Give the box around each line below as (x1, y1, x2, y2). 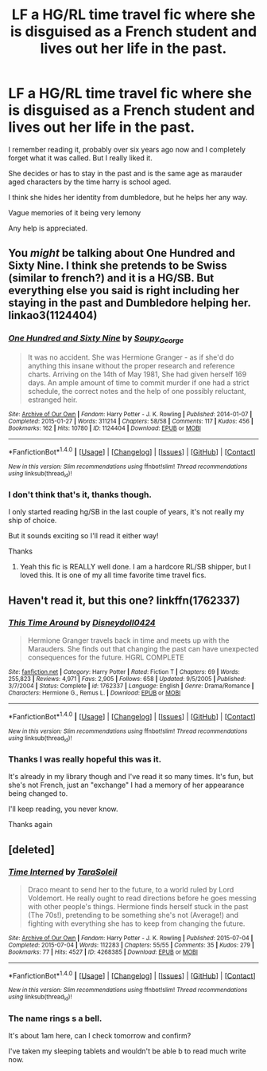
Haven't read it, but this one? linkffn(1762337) (8, 593, 241, 607)
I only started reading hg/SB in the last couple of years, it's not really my (8, 507, 245, 517)
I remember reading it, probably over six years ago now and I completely (8, 144, 246, 154)
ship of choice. (8, 516, 57, 526)
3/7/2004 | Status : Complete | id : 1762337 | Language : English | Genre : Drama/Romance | (8, 682, 254, 690)
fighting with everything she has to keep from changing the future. (27, 919, 246, 928)
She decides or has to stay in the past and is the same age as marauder (8, 168, 243, 178)
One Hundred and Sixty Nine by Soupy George (8, 333, 184, 345)
